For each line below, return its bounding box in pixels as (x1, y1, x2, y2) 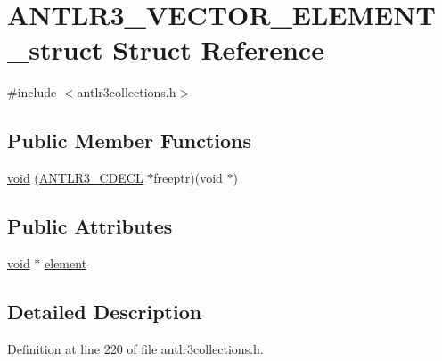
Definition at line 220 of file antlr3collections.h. (7, 339, 264, 357)
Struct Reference (112, 31, 324, 68)
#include (7, 83, 57, 102)
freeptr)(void (153, 168, 223, 187)
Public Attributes (7, 212, 173, 240)
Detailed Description (7, 297, 202, 324)
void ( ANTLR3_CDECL (7, 168, 143, 187)
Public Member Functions (7, 127, 251, 154)
